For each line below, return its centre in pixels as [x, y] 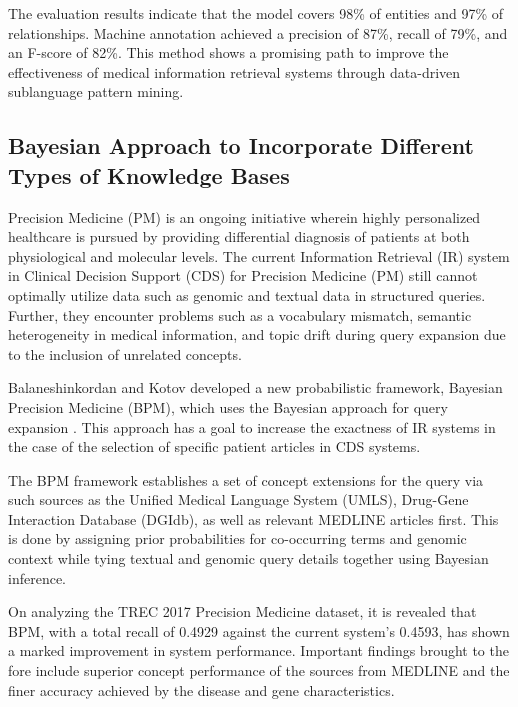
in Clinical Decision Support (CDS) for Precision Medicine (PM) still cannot [243, 275]
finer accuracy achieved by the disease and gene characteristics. [201, 689]
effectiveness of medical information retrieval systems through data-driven [234, 71]
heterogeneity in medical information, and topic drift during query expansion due [257, 334]
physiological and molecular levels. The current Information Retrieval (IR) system [259, 255]
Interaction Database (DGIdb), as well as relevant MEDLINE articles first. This [253, 518]
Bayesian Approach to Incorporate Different [241, 145]
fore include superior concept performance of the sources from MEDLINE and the [259, 670]
